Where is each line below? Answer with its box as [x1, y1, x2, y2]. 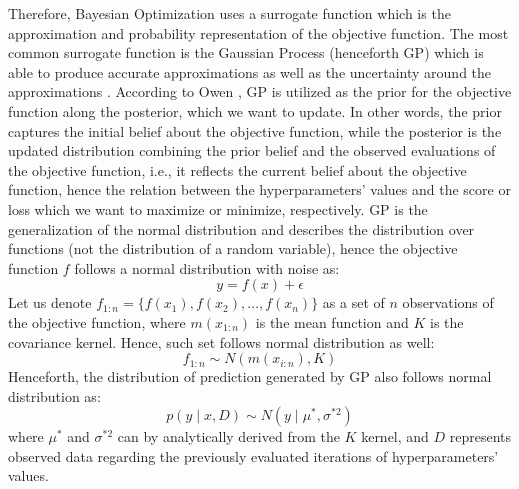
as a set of [322, 292, 385, 313]
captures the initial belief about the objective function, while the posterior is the [8, 120, 502, 141]
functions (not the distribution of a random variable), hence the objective [8, 238, 458, 259]
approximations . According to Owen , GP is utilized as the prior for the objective [8, 81, 512, 102]
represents [449, 426, 512, 447]
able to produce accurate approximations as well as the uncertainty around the [8, 61, 492, 82]
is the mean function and [255, 311, 409, 332]
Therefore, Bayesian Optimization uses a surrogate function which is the [8, 3, 451, 23]
